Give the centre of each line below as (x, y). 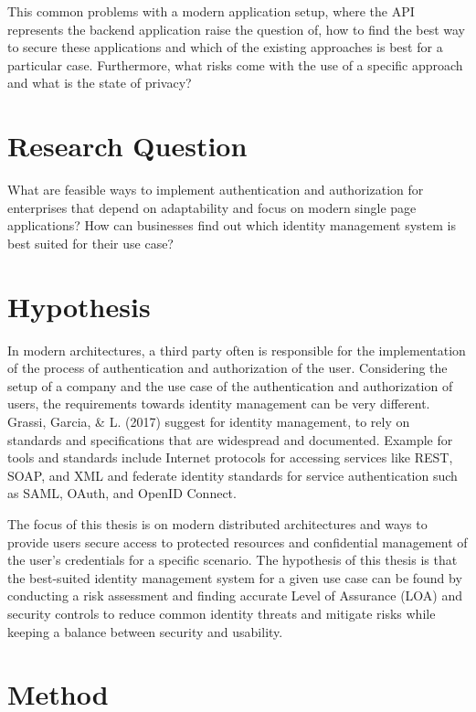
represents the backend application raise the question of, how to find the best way (236, 29)
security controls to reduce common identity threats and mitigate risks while (222, 613)
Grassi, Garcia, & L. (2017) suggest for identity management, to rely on (209, 421)
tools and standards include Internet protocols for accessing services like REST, (230, 457)
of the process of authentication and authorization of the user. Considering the (227, 368)
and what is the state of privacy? (100, 83)
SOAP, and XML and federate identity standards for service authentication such (233, 475)
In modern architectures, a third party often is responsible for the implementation (237, 350)
